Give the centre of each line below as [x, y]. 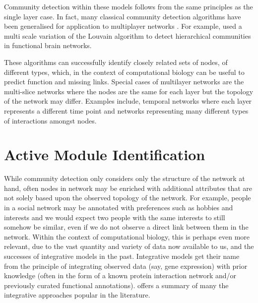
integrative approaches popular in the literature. [77, 295]
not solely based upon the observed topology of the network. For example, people [128, 198]
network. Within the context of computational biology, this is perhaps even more [127, 236]
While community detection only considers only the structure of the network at [125, 178]
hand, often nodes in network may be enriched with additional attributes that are [128, 188]
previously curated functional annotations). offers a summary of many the [116, 285]
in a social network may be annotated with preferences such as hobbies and [119, 208]
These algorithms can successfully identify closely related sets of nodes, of [116, 62]
